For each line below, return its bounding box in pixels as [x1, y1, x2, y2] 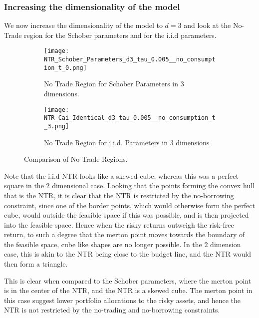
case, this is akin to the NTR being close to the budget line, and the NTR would [4, 249, 251, 259]
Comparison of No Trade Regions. [24, 154, 128, 164]
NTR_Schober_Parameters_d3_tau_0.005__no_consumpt [44, 56, 216, 63]
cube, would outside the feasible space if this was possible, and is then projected [4, 210, 249, 220]
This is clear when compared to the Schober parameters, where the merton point [4, 275, 252, 286]
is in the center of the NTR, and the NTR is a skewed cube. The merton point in [4, 285, 253, 296]
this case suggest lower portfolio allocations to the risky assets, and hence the [4, 295, 241, 305]
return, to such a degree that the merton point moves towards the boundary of [4, 229, 245, 240]
